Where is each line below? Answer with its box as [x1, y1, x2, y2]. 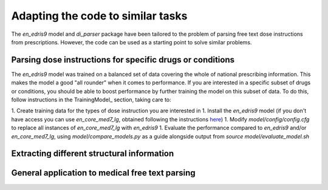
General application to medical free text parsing [11, 168, 196, 178]
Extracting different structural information [11, 149, 174, 159]
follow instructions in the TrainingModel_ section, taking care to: [11, 96, 171, 103]
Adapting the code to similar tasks [11, 9, 188, 22]
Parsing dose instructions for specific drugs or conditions [11, 55, 235, 65]
